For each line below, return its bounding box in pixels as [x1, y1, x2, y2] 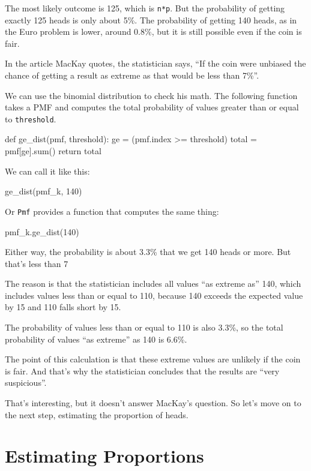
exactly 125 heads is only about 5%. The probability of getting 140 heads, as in [5, 13, 297, 26]
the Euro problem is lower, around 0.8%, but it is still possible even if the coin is [5, 25, 302, 38]
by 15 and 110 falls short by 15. [5, 301, 121, 313]
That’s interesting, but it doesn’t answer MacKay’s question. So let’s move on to [5, 397, 301, 409]
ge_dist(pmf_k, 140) [5, 185, 82, 197]
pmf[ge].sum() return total [5, 145, 101, 157]
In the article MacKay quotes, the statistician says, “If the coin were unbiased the [5, 57, 306, 70]
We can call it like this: [5, 164, 90, 177]
